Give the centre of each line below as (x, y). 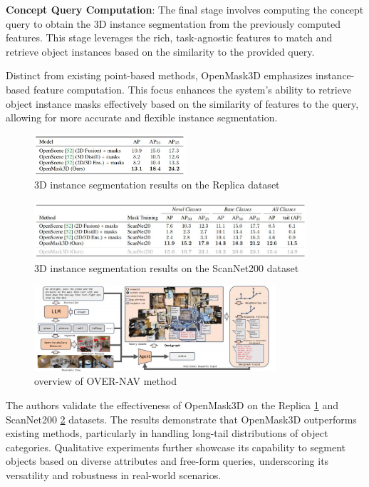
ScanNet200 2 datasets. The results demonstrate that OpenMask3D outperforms (181, 419)
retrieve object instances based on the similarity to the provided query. (160, 51)
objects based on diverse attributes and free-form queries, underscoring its (167, 461)
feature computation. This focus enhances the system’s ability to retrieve (192, 89)
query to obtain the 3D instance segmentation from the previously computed (173, 23)
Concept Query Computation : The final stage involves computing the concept (185, 9)
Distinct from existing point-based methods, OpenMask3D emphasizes (159, 75)
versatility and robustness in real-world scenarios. (114, 475)
